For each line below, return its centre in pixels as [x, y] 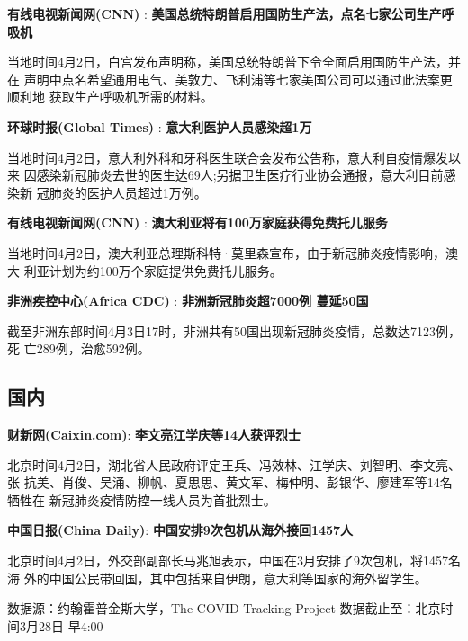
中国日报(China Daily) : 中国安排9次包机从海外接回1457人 [180, 530]
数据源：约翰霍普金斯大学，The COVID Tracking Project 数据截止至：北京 [224, 608]
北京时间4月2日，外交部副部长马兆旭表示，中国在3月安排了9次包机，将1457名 [234, 561]
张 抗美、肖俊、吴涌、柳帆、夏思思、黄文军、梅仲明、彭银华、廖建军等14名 [230, 482]
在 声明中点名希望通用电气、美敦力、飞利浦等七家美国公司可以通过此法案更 [230, 79]
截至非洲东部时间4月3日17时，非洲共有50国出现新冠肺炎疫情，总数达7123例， [234, 330]
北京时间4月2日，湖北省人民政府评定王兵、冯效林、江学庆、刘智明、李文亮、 [234, 464]
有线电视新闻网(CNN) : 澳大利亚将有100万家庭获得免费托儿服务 [198, 223]
